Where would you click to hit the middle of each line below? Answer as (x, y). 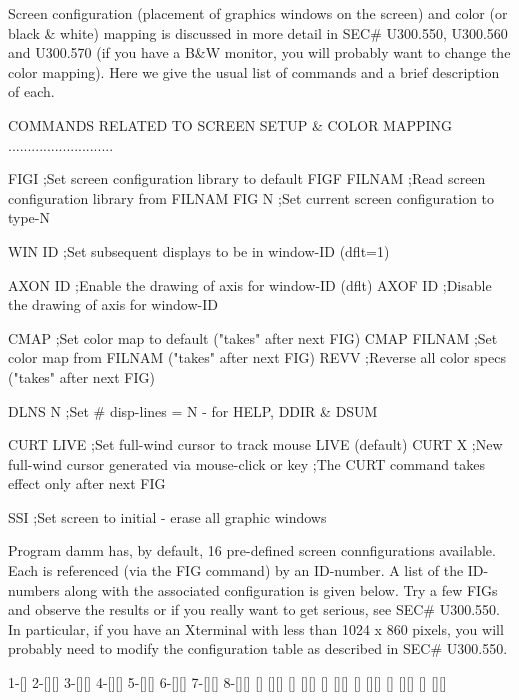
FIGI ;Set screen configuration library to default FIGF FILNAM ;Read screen (247, 178)
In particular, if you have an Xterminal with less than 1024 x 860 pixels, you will (256, 628)
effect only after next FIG (87, 483)
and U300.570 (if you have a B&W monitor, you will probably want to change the (259, 52)
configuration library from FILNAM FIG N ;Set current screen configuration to (251, 197)
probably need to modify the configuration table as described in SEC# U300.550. (258, 648)
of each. (31, 91)
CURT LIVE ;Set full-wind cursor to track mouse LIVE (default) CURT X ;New (255, 444)
